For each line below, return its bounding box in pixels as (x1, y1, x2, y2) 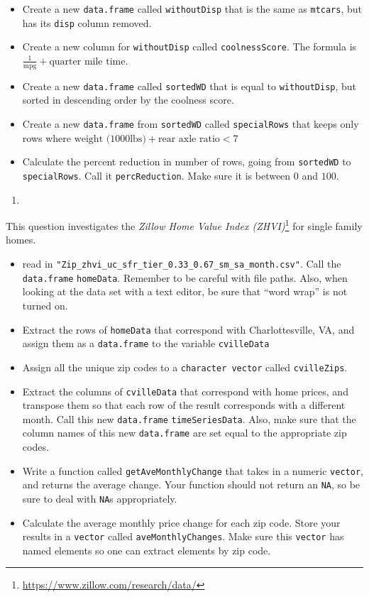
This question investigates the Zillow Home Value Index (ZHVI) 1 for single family (6, 217, 363, 233)
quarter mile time (49, 56, 126, 67)
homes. (6, 232, 36, 247)
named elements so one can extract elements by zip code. (22, 542, 271, 557)
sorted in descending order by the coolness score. (22, 92, 234, 107)
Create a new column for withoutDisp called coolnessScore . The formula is (22, 39, 357, 54)
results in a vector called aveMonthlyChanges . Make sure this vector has (22, 529, 344, 544)
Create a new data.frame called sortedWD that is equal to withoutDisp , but (22, 78, 357, 93)
